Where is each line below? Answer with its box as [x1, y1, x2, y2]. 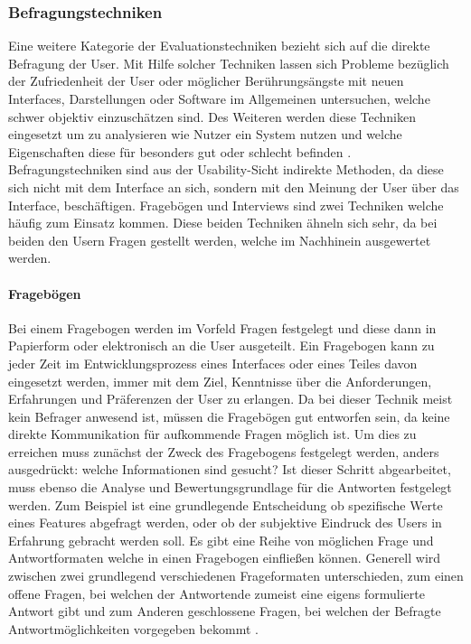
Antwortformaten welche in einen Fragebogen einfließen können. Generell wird [8, 548, 441, 567]
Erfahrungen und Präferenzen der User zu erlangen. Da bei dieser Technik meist [8, 389, 453, 408]
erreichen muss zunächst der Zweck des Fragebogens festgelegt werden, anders [8, 442, 439, 461]
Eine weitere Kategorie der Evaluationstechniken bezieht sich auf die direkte [8, 36, 430, 55]
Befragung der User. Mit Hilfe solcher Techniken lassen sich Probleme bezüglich [8, 53, 449, 72]
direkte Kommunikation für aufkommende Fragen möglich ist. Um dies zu [8, 425, 417, 443]
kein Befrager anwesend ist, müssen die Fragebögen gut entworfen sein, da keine [8, 406, 450, 425]
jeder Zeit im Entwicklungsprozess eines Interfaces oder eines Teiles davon [8, 353, 418, 372]
